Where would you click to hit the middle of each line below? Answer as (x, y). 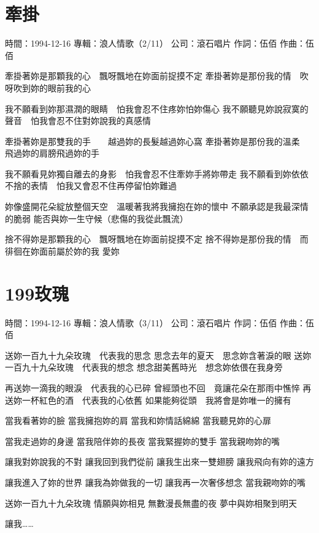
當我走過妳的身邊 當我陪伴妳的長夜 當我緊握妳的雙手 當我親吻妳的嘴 (142, 441)
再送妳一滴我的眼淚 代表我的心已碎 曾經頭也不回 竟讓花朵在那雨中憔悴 (152, 387)
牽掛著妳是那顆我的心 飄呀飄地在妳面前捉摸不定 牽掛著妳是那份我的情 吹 (157, 76)
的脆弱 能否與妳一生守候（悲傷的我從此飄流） (97, 218)
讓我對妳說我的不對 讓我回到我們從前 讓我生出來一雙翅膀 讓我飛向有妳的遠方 (159, 462)
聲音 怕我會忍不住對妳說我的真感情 (78, 121)
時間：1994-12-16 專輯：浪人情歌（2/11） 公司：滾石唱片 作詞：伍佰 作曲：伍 (159, 43)
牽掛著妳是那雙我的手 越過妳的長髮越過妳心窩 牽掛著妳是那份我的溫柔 (152, 141)
